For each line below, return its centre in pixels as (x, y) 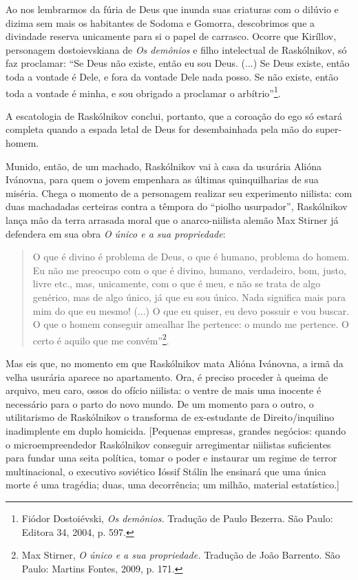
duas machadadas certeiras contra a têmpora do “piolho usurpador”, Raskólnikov (177, 206)
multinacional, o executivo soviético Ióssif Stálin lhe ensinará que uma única (166, 471)
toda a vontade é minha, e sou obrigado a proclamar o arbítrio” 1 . (143, 92)
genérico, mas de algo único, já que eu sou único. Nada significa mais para (189, 297)
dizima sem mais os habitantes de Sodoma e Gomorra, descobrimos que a (160, 22)
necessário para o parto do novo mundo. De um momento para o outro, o (160, 403)
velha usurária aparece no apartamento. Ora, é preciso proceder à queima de (167, 376)
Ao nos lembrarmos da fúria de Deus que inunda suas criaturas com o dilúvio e (172, 9)
